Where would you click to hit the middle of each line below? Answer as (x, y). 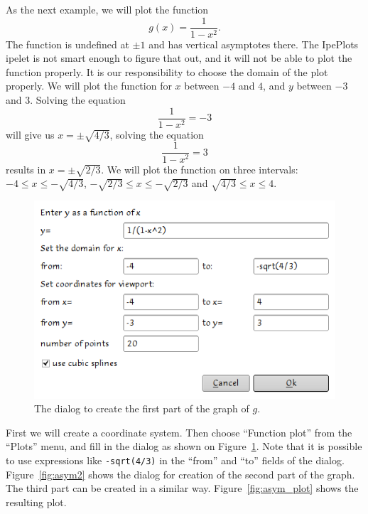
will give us (30, 134)
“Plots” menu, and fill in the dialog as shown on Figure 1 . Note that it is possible (184, 446)
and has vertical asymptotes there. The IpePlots (254, 44)
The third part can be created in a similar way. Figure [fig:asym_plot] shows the (182, 488)
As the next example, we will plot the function (107, 9)
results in (26, 169)
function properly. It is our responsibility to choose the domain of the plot (167, 71)
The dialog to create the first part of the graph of (142, 408)
